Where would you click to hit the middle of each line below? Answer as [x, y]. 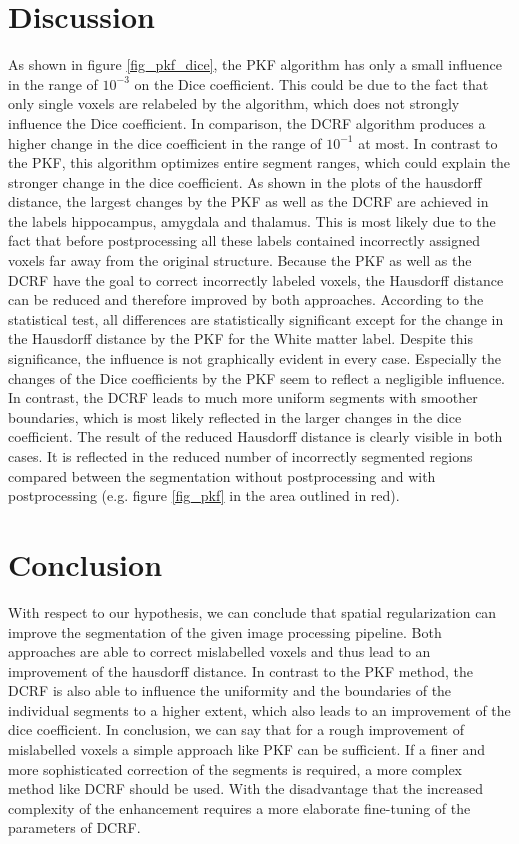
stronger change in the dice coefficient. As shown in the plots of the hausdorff [245, 181]
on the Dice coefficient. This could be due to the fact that [311, 83]
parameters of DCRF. [74, 827]
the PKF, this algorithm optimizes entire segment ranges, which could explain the [259, 162]
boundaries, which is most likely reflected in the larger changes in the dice [235, 416]
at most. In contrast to [428, 142]
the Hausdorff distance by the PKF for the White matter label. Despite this [240, 338]
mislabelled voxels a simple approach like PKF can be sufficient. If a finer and [247, 749]
